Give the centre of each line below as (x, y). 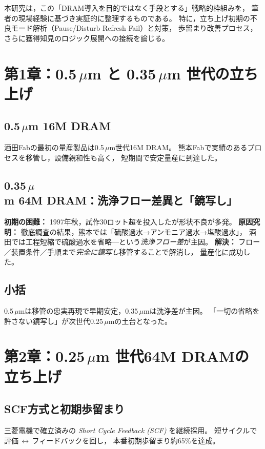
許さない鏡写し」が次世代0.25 (54, 321)
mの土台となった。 (140, 321)
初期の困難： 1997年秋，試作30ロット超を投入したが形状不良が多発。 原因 (129, 221)
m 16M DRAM (70, 126)
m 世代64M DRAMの (172, 356)
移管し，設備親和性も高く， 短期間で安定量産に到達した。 (124, 157)
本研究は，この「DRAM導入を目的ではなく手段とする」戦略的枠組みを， (127, 8)
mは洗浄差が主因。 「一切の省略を (202, 311)
